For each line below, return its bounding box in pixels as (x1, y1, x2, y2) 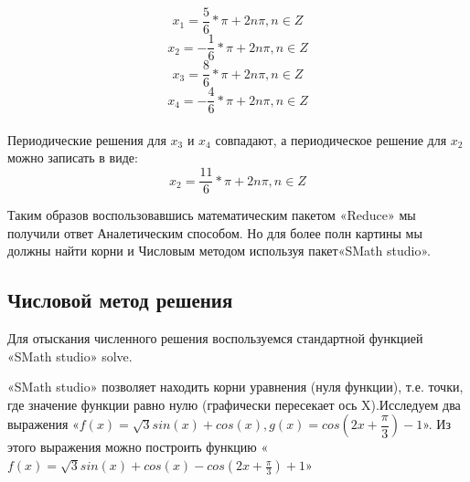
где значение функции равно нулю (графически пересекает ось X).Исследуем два (7, 394, 461, 414)
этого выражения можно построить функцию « (7, 437, 269, 456)
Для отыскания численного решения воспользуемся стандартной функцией (7, 329, 423, 348)
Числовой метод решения (7, 286, 233, 314)
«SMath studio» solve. (7, 346, 133, 365)
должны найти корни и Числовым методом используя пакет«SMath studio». (7, 241, 431, 260)
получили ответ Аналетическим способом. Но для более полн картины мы (7, 223, 422, 242)
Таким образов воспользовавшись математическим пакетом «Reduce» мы (7, 205, 416, 225)
